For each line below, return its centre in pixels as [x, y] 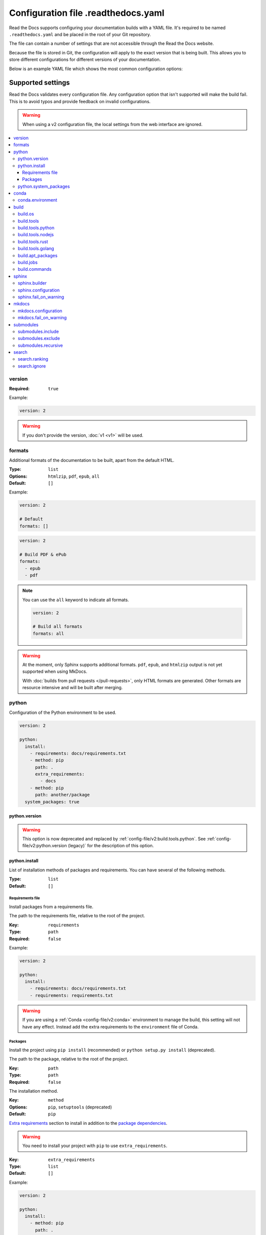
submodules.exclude [39, 338]
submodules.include [38, 331]
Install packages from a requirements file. [51, 906]
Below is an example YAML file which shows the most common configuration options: [96, 69]
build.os [26, 214]
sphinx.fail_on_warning [41, 297]
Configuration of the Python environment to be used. [63, 713]
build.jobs [28, 262]
